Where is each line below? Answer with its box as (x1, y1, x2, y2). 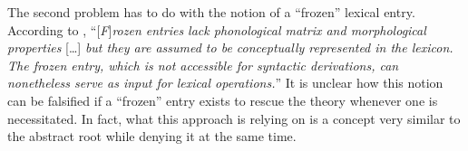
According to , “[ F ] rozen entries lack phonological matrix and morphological (7, 20, 426, 39)
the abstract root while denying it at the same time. (7, 127, 297, 146)
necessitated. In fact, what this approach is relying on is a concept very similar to (7, 109, 461, 127)
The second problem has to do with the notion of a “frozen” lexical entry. (7, 3, 415, 21)
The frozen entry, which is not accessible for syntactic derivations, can (7, 55, 399, 74)
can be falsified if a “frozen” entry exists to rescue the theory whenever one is (7, 90, 438, 109)
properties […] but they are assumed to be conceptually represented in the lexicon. (7, 38, 453, 57)
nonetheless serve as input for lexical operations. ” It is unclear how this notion (7, 73, 444, 92)
